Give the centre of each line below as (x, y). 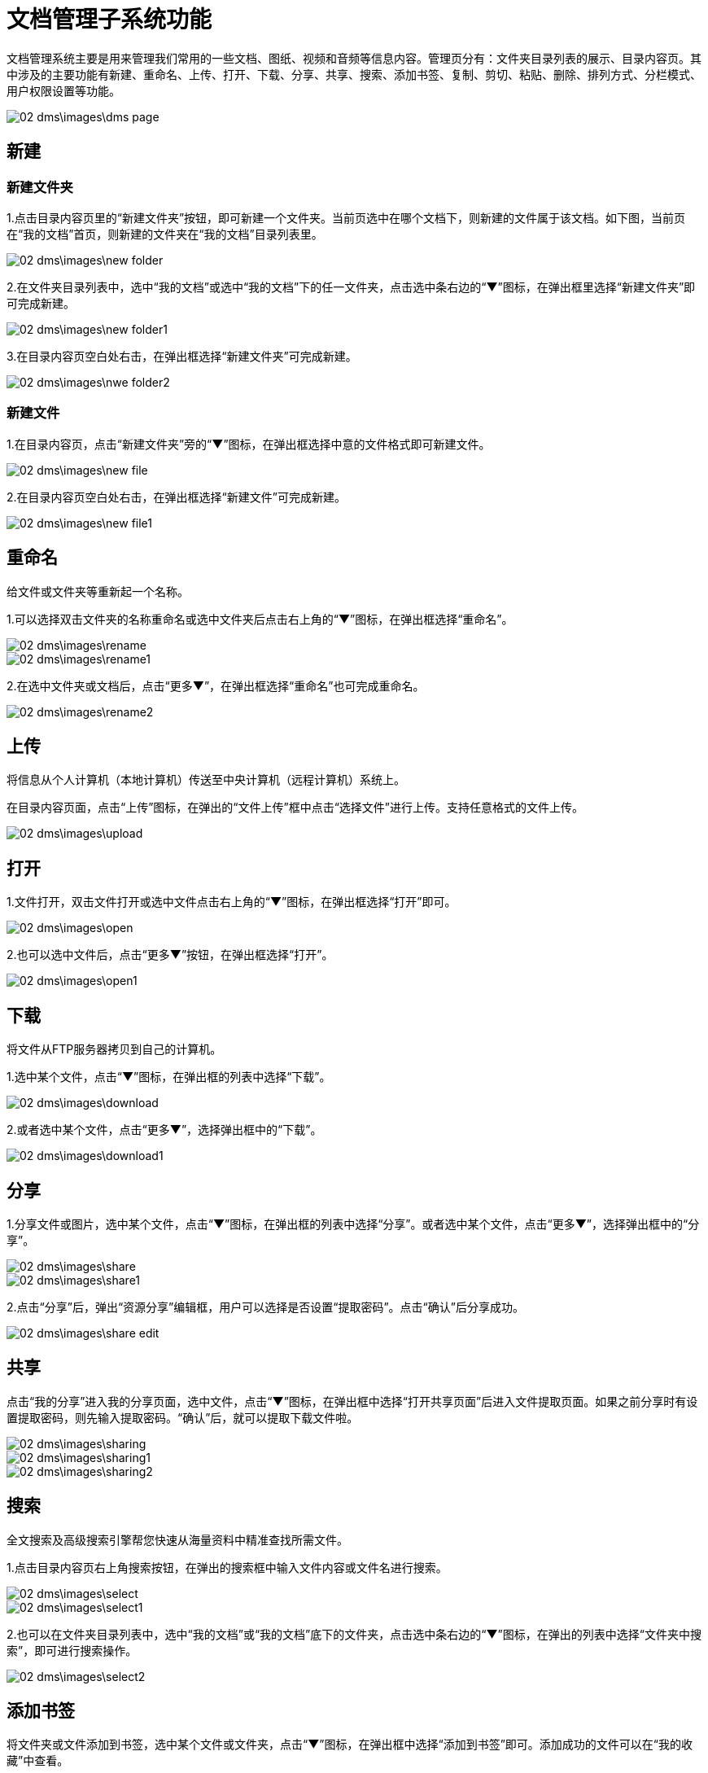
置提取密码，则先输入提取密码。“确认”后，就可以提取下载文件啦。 (183, 1417)
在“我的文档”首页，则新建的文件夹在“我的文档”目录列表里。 (165, 234)
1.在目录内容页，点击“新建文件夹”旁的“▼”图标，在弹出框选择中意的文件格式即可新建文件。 (249, 444)
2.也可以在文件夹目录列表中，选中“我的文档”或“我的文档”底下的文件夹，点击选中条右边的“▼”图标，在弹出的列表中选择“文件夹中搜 (354, 1634)
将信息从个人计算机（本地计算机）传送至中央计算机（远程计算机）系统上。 (206, 780)
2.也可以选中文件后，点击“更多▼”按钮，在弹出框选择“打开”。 (170, 955)
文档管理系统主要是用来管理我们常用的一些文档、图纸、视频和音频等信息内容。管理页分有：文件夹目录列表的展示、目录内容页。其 (354, 58)
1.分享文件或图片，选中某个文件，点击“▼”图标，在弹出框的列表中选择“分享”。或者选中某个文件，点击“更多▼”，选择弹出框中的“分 (353, 1224)
